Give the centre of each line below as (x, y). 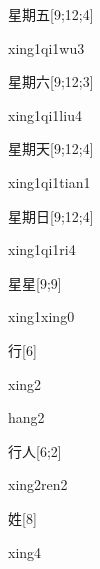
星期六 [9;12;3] (51, 81)
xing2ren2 (38, 484)
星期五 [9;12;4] (51, 14)
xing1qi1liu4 (45, 114)
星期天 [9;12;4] (51, 148)
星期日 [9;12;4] (51, 215)
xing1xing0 (41, 316)
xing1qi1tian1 (49, 181)
